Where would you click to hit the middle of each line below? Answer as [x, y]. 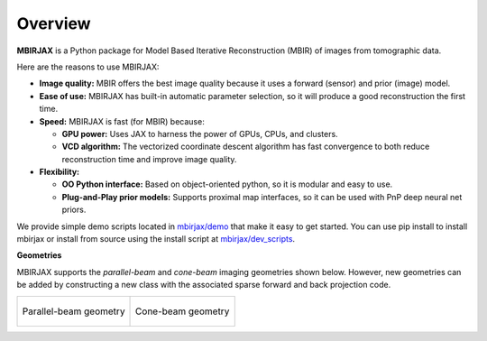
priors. [74, 210]
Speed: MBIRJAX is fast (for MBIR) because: [122, 121]
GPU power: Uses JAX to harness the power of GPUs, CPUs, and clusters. [200, 134]
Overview [54, 23]
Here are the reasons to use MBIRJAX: [88, 67]
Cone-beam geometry [183, 311]
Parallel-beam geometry [74, 311]
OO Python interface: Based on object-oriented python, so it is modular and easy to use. [227, 184]
